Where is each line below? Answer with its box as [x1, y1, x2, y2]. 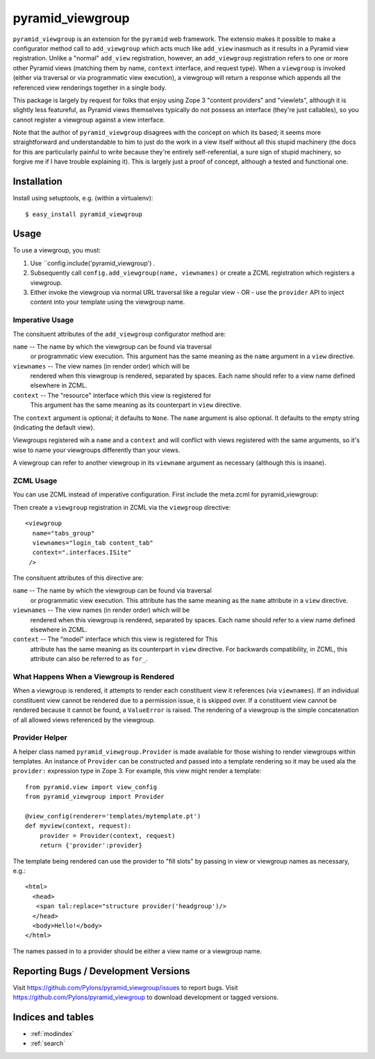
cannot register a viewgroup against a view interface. [12, 115, 165, 124]
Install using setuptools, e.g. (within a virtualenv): [12, 194, 153, 202]
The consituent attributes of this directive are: [12, 574, 144, 582]
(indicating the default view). [12, 423, 95, 432]
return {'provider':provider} [39, 841, 142, 850]
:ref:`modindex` [30, 1029, 74, 1037]
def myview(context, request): [25, 822, 132, 830]
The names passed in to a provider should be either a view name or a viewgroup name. [12, 946, 262, 955]
